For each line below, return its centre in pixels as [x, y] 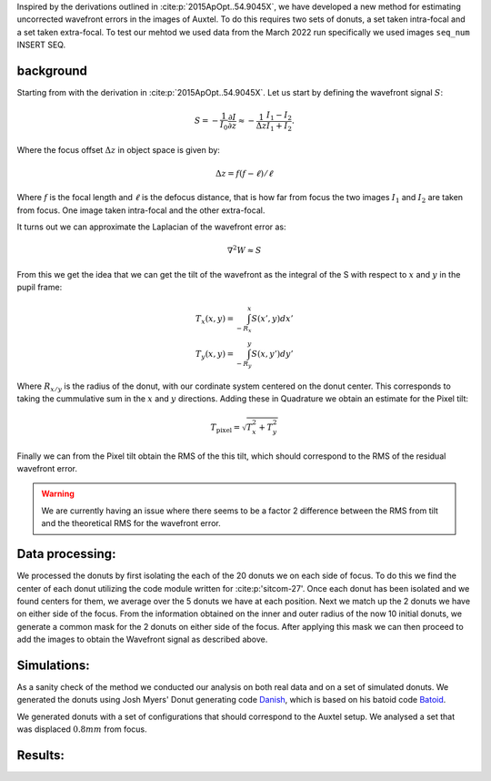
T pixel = [225, 428]
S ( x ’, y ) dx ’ [272, 319]
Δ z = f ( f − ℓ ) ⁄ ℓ [244, 173]
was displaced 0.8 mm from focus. [82, 729]
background [52, 71]
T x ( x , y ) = [215, 320]
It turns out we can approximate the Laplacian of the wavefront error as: [151, 227]
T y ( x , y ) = [215, 355]
